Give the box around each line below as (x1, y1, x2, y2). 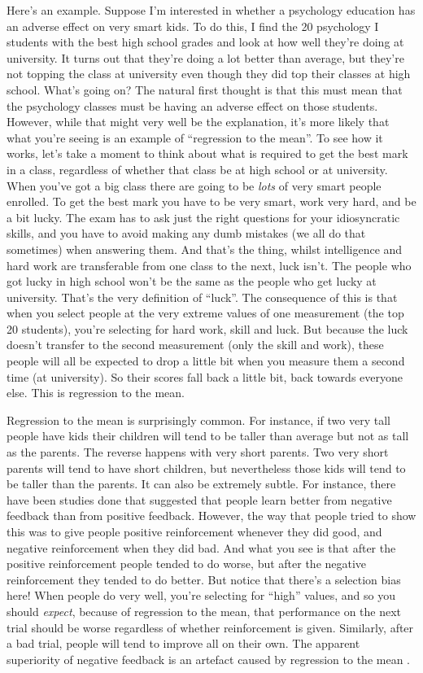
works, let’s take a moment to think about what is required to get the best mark (7, 145, 408, 162)
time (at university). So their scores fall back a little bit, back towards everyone (7, 368, 403, 385)
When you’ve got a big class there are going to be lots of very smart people (7, 177, 382, 194)
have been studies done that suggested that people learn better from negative (7, 491, 392, 508)
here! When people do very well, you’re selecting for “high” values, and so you (7, 587, 395, 604)
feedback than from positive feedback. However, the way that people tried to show (7, 507, 416, 524)
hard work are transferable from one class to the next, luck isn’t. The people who (7, 256, 412, 273)
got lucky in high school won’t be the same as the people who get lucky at (7, 273, 377, 290)
